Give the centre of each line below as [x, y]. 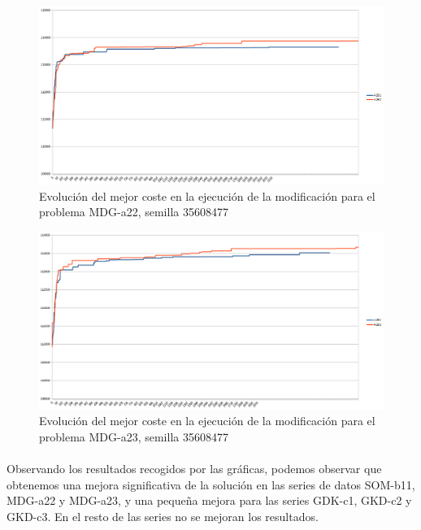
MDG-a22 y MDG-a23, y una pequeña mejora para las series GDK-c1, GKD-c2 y [209, 500]
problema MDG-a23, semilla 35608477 [134, 437]
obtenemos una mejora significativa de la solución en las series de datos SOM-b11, [211, 484]
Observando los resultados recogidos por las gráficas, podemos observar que [194, 469]
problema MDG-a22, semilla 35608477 [134, 212]
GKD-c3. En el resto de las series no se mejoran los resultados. [163, 516]
